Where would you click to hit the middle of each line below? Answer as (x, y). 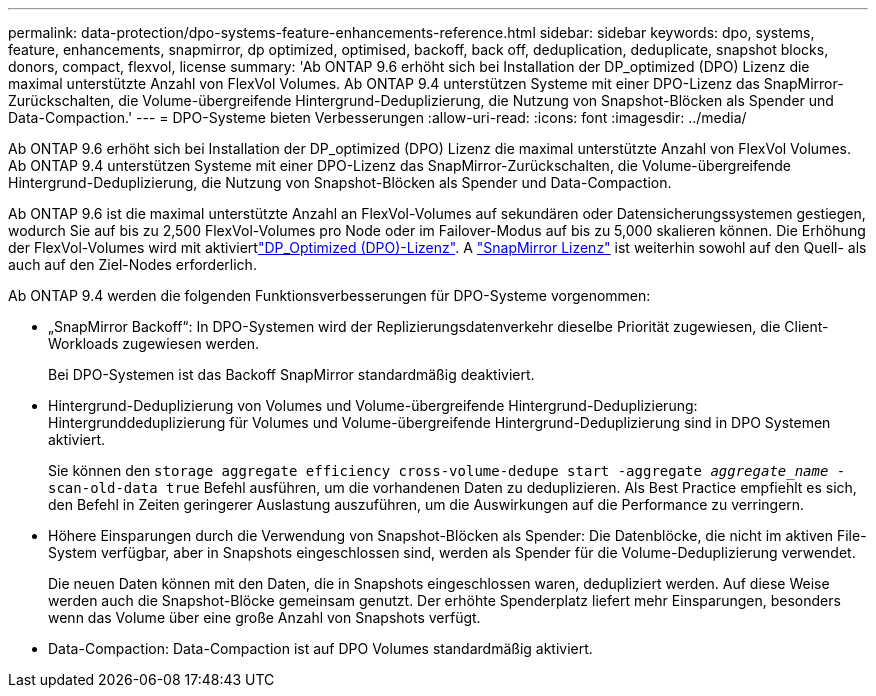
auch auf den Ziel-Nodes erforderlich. (132, 264)
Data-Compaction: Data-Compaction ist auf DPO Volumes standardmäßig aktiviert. (320, 648)
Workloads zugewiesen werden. (154, 343)
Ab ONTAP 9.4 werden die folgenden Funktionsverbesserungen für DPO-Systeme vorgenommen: (329, 295)
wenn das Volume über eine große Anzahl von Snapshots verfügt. (264, 617)
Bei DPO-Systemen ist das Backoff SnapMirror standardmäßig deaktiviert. (291, 374)
